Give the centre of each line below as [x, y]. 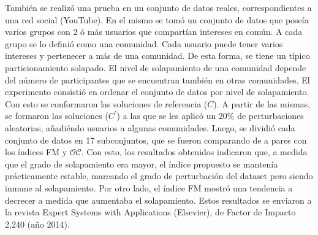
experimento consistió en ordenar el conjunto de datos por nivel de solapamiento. [157, 92]
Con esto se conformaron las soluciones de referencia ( [106, 103]
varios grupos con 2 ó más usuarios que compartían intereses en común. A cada [154, 32]
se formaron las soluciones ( [57, 116]
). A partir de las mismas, [262, 103]
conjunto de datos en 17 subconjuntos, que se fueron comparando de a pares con [156, 140]
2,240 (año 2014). [37, 224]
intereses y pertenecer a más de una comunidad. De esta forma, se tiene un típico [157, 56]
